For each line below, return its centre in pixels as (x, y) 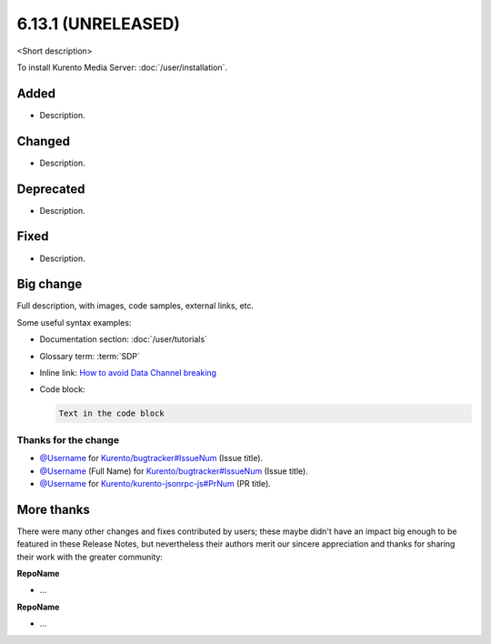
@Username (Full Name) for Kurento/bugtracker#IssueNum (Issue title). (174, 471)
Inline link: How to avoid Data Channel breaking (128, 373)
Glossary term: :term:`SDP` (90, 356)
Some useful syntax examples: (74, 322)
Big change (50, 284)
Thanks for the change (68, 439)
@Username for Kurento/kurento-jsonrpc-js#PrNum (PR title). (155, 483)
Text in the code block (112, 413)
